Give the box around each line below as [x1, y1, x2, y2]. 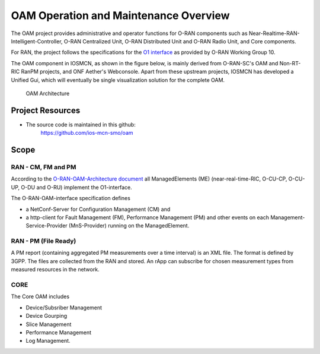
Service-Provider [25, 222, 68, 229]
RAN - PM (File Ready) [11, 237, 76, 245]
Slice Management [25, 321, 72, 328]
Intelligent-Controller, [11, 37, 63, 45]
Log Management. [25, 337, 71, 344]
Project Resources [11, 105, 81, 115]
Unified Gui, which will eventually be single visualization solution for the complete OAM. [11, 76, 225, 83]
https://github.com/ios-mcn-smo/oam [40, 129, 133, 137]
